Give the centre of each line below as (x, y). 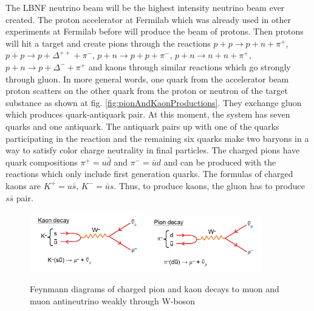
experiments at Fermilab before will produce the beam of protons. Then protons (155, 31)
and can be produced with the (220, 162)
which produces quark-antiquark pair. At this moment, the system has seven (148, 114)
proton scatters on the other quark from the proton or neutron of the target (147, 91)
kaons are (23, 185)
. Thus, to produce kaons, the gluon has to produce (209, 185)
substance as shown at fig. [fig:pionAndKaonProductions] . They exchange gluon (154, 102)
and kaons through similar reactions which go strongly (189, 66)
